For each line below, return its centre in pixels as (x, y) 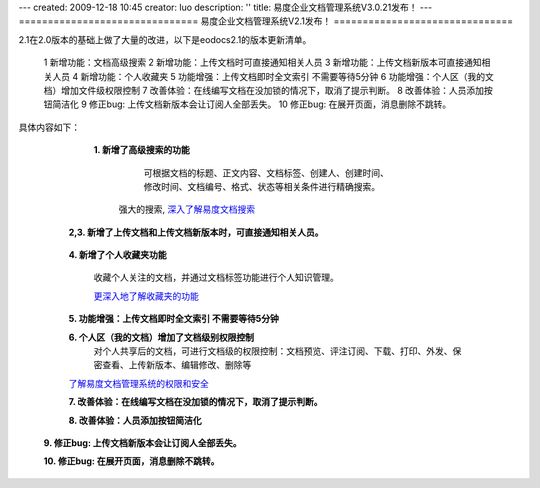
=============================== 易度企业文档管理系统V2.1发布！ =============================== (266, 21)
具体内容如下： (49, 127)
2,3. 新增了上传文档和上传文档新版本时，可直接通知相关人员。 (196, 232)
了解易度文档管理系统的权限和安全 (138, 383)
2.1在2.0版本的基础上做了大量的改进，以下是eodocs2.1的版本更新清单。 (165, 39)
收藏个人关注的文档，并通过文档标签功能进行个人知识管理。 (216, 277)
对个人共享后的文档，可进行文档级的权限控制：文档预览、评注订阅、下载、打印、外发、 (273, 351)
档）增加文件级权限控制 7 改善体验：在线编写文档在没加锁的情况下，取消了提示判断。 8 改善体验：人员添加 (264, 90)
